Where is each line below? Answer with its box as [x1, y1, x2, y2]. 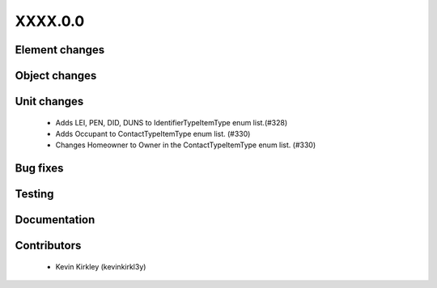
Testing [15, 187, 54, 201]
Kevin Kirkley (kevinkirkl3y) [55, 261, 146, 271]
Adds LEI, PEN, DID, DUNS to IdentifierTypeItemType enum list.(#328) [55, 117, 288, 127]
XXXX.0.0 [15, 12, 85, 30]
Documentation [15, 213, 95, 227]
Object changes [15, 69, 97, 83]
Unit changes [15, 95, 84, 108]
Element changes [15, 43, 105, 57]
